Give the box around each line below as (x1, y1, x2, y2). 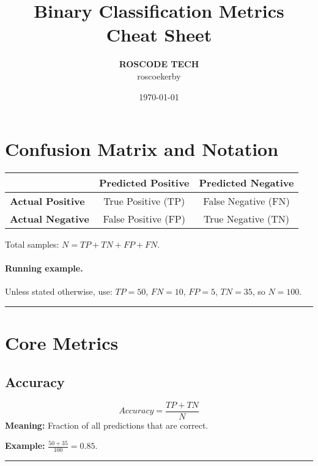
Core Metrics (5, 330, 119, 355)
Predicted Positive (98, 176, 190, 190)
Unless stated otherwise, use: (5, 285, 113, 298)
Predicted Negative (199, 176, 294, 190)
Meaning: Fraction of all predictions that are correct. (5, 418, 209, 431)
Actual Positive (10, 194, 85, 209)
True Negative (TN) (203, 212, 290, 226)
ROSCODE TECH (119, 57, 199, 70)
